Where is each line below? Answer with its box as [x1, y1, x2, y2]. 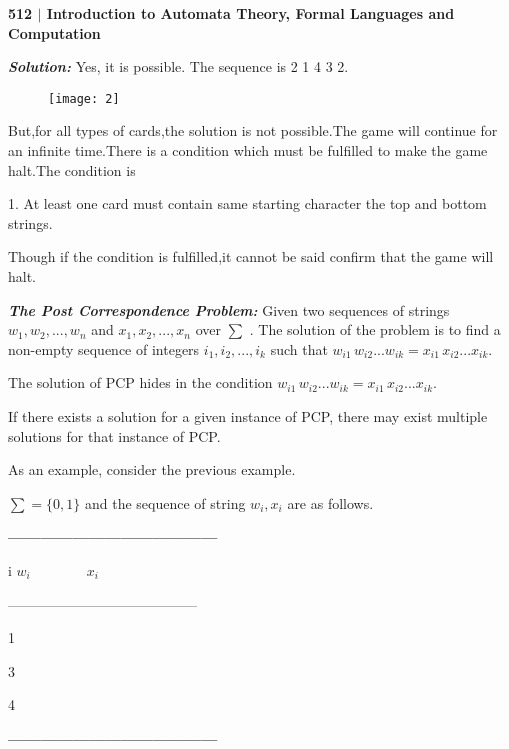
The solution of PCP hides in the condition [8, 372, 273, 393]
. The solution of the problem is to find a [249, 319, 501, 340]
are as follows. [287, 492, 374, 513]
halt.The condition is [8, 159, 136, 180]
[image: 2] [48, 91, 120, 106]
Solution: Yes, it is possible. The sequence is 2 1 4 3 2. [8, 56, 349, 77]
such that [270, 338, 328, 359]
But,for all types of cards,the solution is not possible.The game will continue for [8, 120, 498, 141]
